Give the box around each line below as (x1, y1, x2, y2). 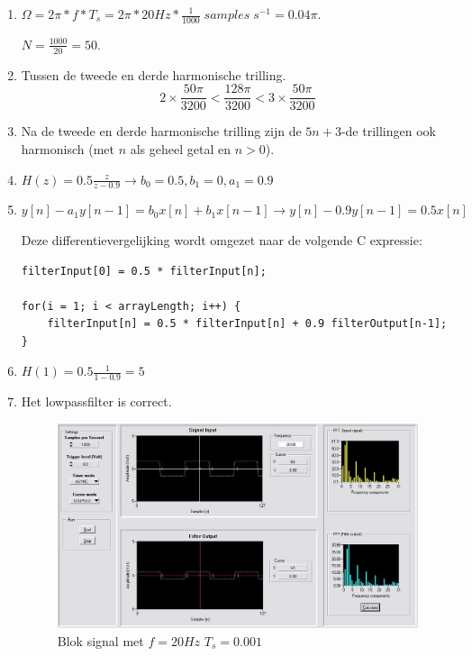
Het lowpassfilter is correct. (21, 392, 172, 411)
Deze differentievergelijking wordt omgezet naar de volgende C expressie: (21, 230, 422, 249)
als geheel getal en (130, 139, 231, 158)
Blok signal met (57, 631, 144, 650)
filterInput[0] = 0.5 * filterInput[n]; (21, 264, 267, 278)
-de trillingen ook (340, 122, 436, 141)
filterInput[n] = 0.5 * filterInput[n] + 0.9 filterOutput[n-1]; (47, 317, 448, 331)
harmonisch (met (21, 139, 114, 158)
